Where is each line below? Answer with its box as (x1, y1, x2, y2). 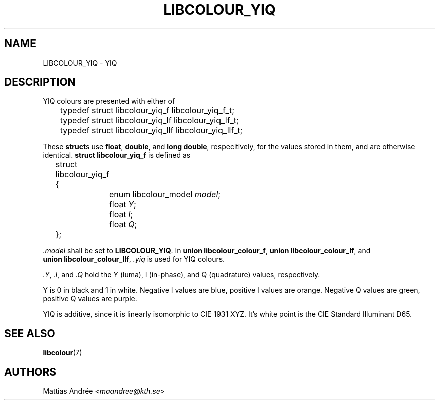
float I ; (109, 209, 133, 220)
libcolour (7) (43, 348, 82, 357)
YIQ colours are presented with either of (43, 97, 175, 106)
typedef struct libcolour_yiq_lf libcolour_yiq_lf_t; (60, 115, 239, 126)
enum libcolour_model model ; (109, 189, 221, 200)
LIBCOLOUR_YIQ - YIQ (43, 58, 117, 67)
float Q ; (109, 219, 137, 230)
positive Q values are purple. (43, 294, 137, 303)
